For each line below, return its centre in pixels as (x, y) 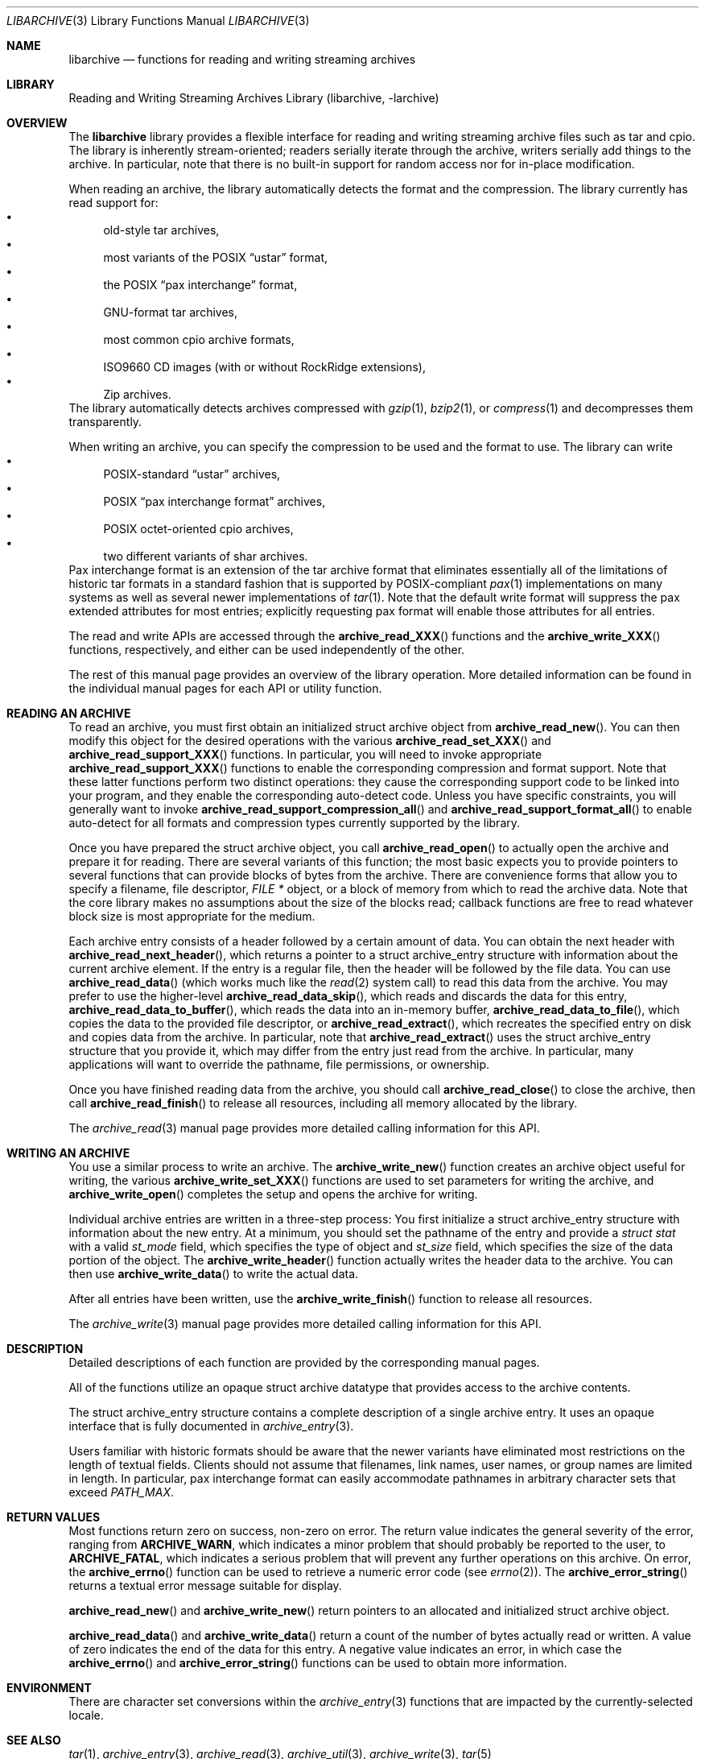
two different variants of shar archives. (206, 556)
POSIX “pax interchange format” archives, (214, 501)
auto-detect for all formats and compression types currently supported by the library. (295, 823)
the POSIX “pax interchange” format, (200, 285)
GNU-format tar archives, (171, 312)
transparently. (105, 422)
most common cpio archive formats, (199, 339)
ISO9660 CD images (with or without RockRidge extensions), (264, 367)
